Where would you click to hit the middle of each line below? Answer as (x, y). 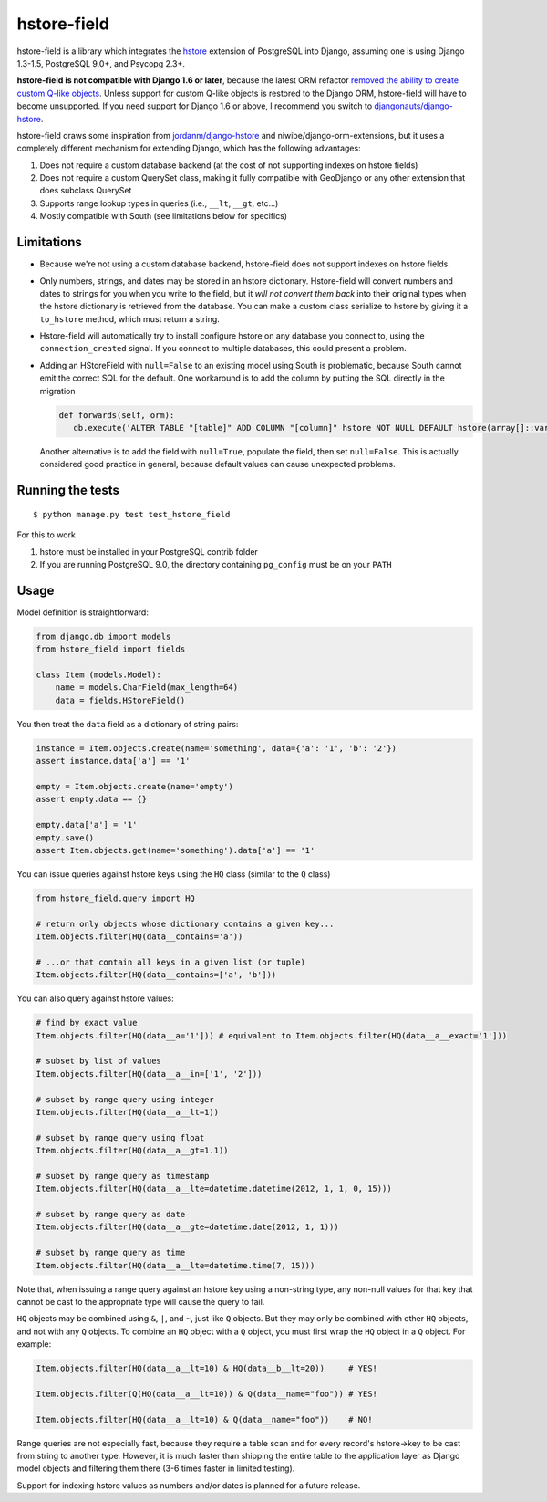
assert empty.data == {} (92, 799)
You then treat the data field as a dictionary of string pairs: (128, 724)
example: (34, 1344)
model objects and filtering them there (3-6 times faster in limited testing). (156, 1468)
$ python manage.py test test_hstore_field (132, 514)
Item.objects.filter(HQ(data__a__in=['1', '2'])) (149, 1074)
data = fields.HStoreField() (120, 700)
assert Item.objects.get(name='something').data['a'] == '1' (175, 850)
